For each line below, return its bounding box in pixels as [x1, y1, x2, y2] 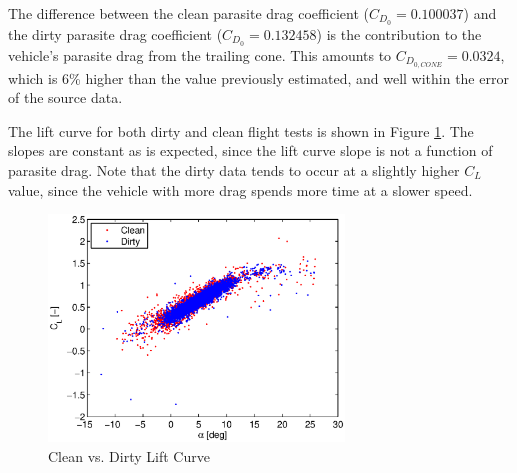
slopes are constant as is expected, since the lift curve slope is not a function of [8, 140, 493, 161]
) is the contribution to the [316, 23, 482, 44]
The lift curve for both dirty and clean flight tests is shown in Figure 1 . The [8, 120, 474, 141]
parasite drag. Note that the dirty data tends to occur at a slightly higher [8, 159, 460, 180]
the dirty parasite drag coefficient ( [8, 23, 223, 44]
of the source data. [8, 87, 123, 108]
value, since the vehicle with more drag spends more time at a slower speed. [8, 179, 473, 200]
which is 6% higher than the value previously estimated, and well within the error [8, 67, 509, 88]
